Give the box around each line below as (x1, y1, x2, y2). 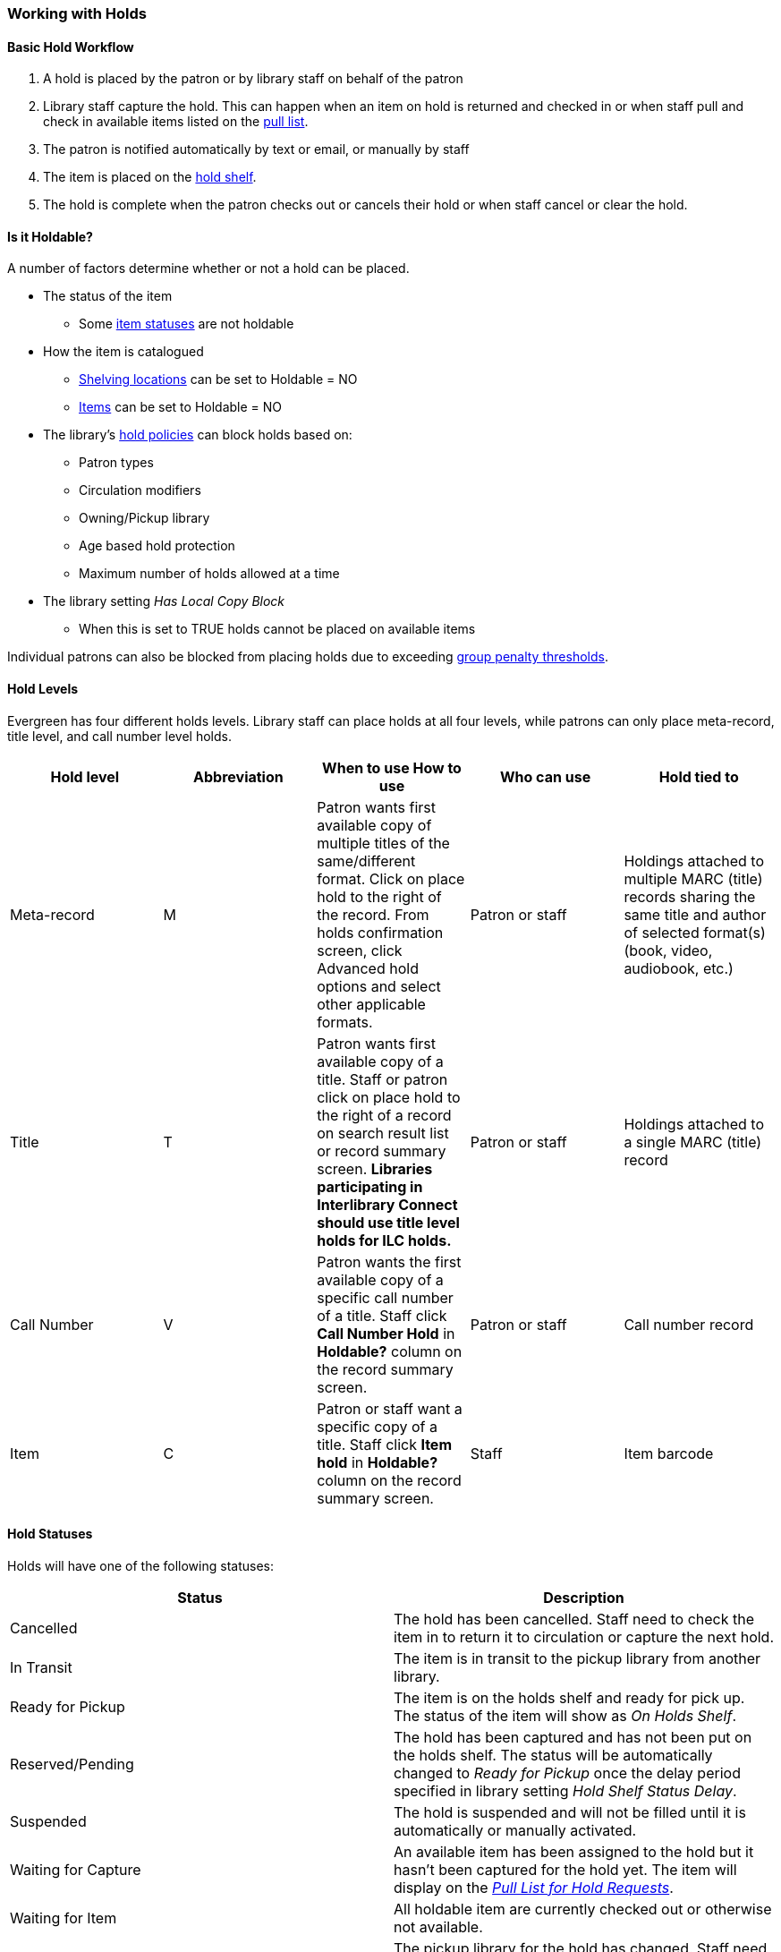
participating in (317, 1177, 423, 1196)
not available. (394, 1917, 483, 1936)
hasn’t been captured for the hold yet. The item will (394, 1860, 737, 1879)
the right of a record (317, 1105, 452, 1124)
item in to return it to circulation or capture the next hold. (394, 1627, 775, 1646)
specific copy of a (317, 1417, 437, 1436)
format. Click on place (317, 869, 465, 888)
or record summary (317, 1141, 446, 1160)
